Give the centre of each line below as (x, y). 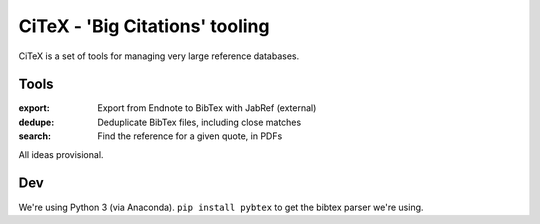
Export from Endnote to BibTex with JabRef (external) (207, 108)
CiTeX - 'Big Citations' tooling (144, 26)
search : (35, 136)
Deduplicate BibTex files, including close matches (199, 122)
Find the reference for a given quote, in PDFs (190, 136)
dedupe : (36, 122)
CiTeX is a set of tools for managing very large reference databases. (159, 56)
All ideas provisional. (61, 154)
